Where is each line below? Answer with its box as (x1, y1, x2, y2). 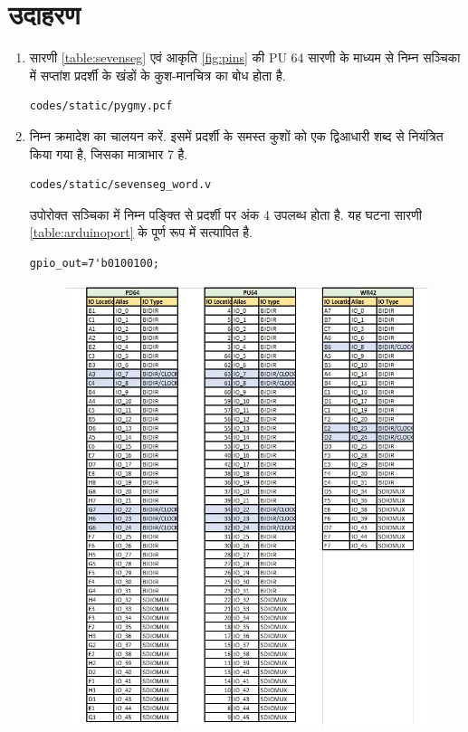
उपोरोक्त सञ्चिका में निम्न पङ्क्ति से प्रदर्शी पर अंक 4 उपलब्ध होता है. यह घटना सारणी (29, 204, 422, 223)
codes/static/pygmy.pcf (29, 100, 173, 113)
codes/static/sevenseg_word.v (29, 178, 212, 192)
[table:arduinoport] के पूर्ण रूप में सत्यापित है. (29, 223, 253, 242)
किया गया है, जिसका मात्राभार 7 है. (29, 144, 188, 163)
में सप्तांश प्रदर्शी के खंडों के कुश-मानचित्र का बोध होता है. (29, 65, 286, 84)
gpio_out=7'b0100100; (29, 256, 159, 270)
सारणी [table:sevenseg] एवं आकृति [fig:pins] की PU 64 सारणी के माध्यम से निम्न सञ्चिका (29, 48, 461, 67)
